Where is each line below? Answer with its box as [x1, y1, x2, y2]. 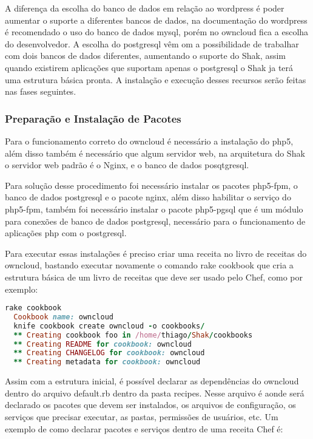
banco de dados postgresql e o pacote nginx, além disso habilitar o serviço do [5, 191, 291, 203]
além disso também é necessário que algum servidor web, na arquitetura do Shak [5, 146, 305, 159]
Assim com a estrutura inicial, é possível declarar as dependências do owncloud [5, 375, 299, 387]
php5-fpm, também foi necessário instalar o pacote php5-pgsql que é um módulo [5, 202, 303, 215]
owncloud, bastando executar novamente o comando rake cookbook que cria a [5, 259, 294, 271]
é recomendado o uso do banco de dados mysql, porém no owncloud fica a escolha [5, 26, 309, 38]
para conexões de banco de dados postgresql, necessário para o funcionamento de [5, 214, 306, 227]
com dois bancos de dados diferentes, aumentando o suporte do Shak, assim [5, 49, 286, 62]
